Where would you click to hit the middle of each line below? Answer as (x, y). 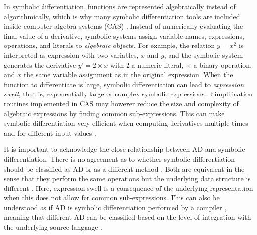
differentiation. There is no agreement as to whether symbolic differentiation (120, 159)
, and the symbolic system (203, 55)
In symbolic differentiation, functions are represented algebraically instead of (120, 6)
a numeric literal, (158, 65)
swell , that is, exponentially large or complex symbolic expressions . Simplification (128, 94)
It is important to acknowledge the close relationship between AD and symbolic (125, 149)
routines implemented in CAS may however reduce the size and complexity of (121, 103)
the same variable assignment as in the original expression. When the (128, 74)
